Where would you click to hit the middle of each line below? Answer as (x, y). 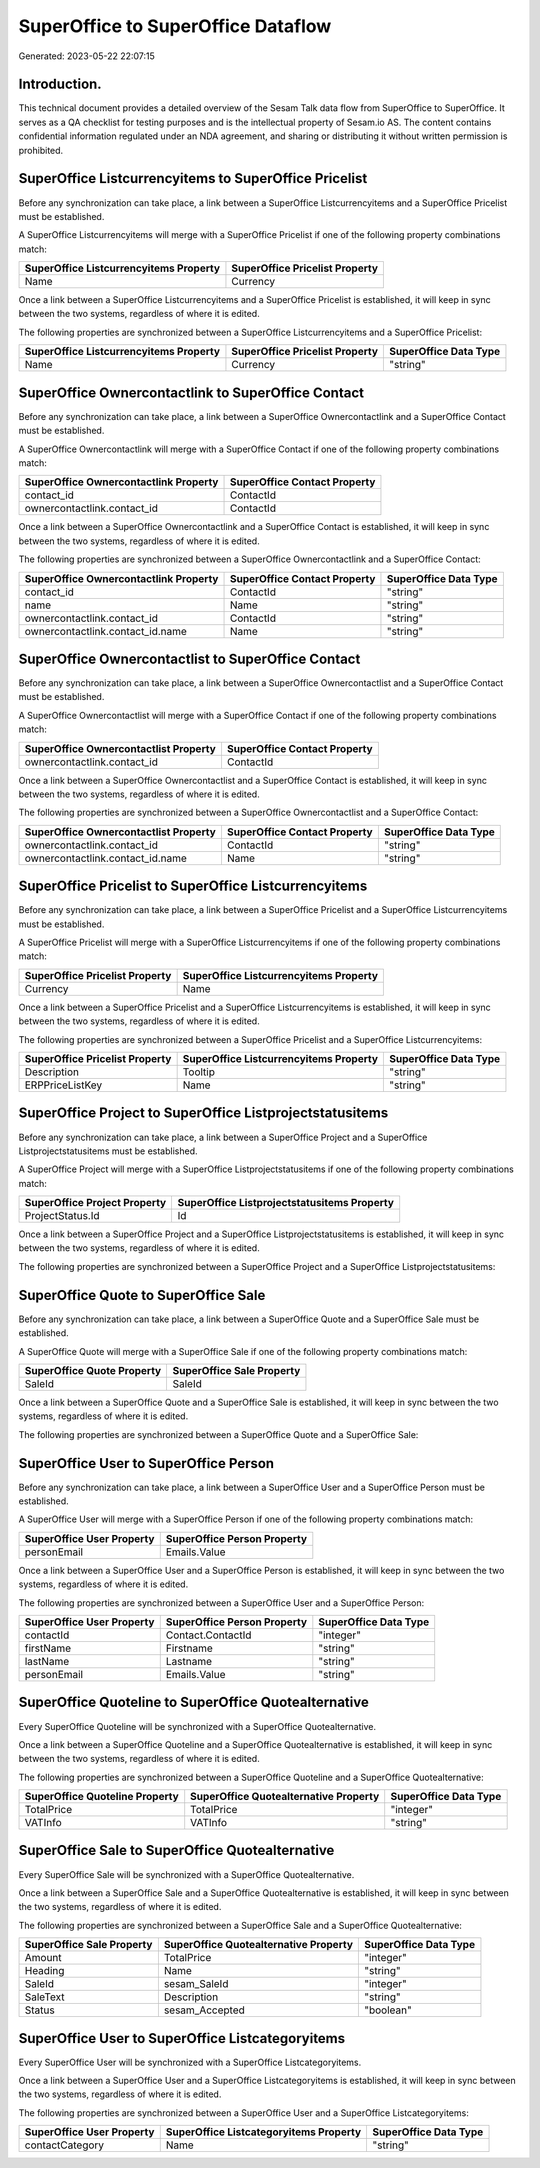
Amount (43, 1958)
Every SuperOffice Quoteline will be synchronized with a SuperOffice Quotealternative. (197, 1726)
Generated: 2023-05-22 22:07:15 (86, 56)
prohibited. (41, 150)
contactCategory (64, 2145)
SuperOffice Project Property (95, 1203)
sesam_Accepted (204, 2010)
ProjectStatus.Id (62, 1216)
